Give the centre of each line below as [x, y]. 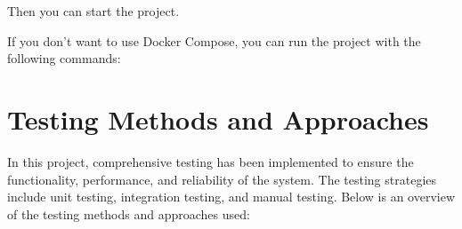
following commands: [64, 58]
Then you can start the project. [93, 11]
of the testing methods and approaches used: [129, 213]
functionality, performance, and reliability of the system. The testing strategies [222, 179]
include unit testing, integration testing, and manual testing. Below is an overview [231, 197]
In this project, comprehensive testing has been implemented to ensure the [211, 161]
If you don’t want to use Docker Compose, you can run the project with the [214, 40]
